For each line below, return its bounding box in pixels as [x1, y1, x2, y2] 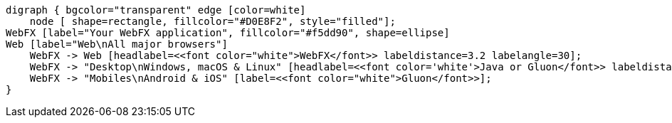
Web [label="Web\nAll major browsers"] [6, 38, 228, 50]
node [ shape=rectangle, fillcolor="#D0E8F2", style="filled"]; [29, 16, 396, 27]
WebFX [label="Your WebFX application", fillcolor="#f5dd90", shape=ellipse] [6, 27, 450, 38]
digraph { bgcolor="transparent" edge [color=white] [6, 4, 306, 16]
